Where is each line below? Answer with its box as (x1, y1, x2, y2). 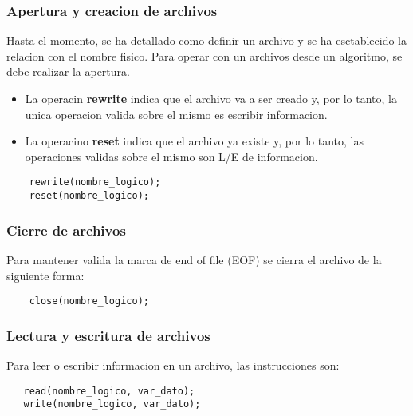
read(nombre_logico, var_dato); (23, 385, 195, 397)
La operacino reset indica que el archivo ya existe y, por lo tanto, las (25, 133, 364, 149)
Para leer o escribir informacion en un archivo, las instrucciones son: (6, 356, 340, 373)
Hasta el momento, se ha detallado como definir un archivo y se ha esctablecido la (6, 32, 407, 49)
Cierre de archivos (6, 220, 126, 240)
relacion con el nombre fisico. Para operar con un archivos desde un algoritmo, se (6, 47, 403, 64)
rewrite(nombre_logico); (29, 176, 161, 188)
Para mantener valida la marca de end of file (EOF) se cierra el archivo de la (6, 251, 382, 267)
